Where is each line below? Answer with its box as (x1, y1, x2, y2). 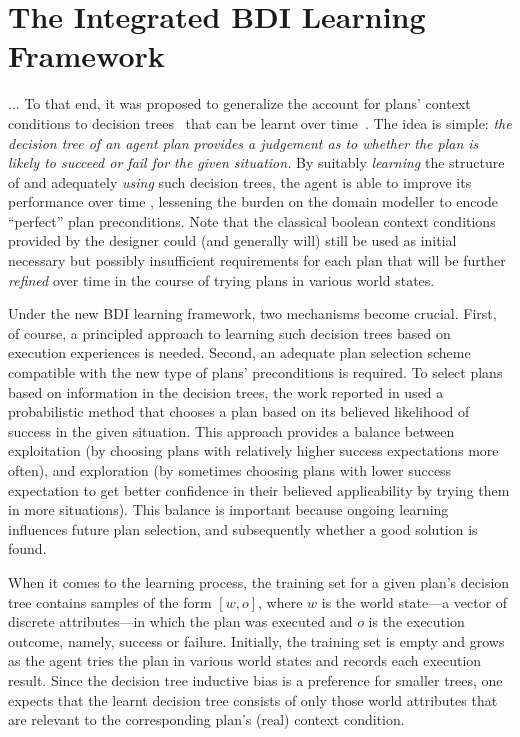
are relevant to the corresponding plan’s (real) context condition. (8, 709, 405, 730)
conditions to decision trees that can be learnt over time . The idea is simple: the (8, 112, 512, 133)
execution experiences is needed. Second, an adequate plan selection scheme (8, 342, 471, 363)
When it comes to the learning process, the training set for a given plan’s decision (8, 571, 510, 592)
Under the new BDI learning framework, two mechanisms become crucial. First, (8, 303, 497, 324)
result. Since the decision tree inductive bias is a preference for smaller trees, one (8, 669, 503, 690)
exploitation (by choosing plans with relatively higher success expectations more (8, 440, 499, 461)
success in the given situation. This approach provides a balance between (8, 420, 455, 441)
